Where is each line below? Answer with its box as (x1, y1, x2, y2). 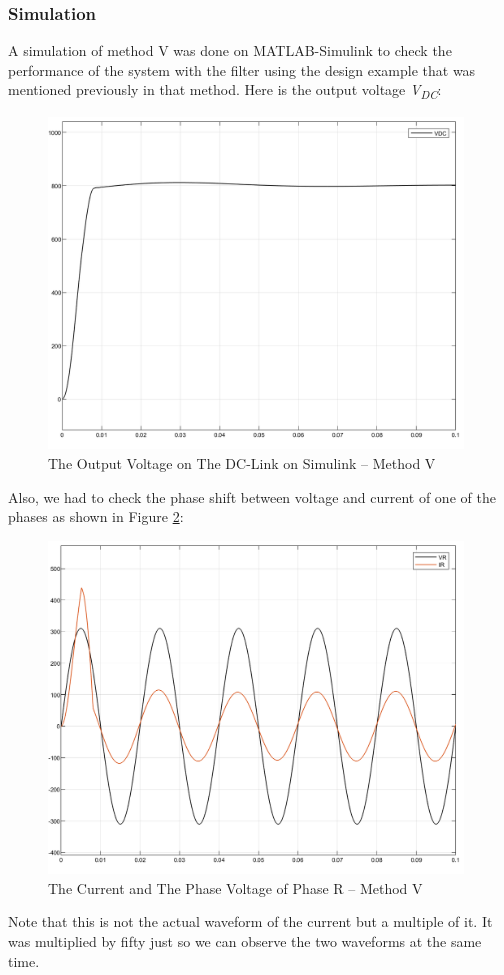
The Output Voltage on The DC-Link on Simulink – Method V (48, 453, 436, 474)
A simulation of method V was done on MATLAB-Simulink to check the (8, 40, 452, 61)
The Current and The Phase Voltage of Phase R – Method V (48, 877, 423, 898)
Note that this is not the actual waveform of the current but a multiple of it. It (8, 911, 493, 932)
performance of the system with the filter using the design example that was (8, 59, 476, 80)
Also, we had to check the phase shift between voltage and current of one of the (8, 486, 496, 507)
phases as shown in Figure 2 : (8, 506, 184, 527)
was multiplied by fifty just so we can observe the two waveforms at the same (8, 930, 482, 951)
